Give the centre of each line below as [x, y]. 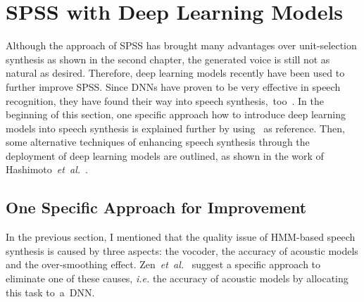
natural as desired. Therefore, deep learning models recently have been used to [175, 73]
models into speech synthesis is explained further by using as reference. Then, [175, 128]
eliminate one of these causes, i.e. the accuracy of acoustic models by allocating [177, 278]
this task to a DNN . [50, 292]
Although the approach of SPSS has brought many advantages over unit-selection [181, 45]
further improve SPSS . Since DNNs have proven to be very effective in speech [173, 86]
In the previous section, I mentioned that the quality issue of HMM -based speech [181, 237]
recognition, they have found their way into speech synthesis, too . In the [165, 100]
